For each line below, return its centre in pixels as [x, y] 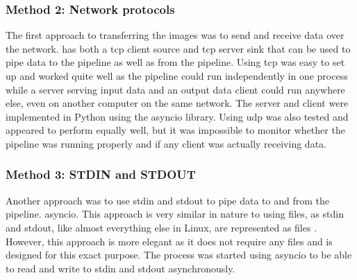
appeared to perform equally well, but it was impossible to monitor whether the [175, 130]
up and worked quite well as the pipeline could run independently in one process [177, 76]
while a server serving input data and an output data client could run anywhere [175, 89]
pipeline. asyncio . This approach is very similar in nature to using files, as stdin [175, 214]
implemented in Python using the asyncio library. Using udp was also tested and [177, 116]
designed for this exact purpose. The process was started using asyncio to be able [179, 255]
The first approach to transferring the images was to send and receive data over [175, 35]
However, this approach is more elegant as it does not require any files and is [169, 241]
